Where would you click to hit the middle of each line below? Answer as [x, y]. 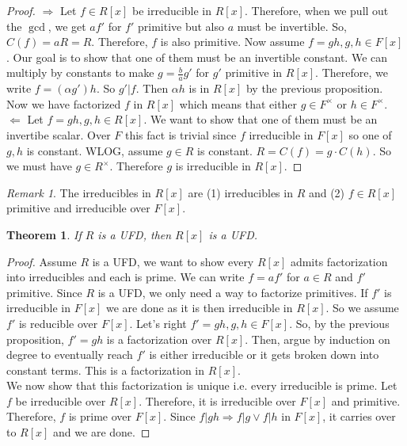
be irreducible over [61, 400]
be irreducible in [172, 10]
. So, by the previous [339, 323]
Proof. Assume [42, 261]
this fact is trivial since [181, 134]
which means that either [238, 103]
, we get [67, 26]
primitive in [254, 72]
